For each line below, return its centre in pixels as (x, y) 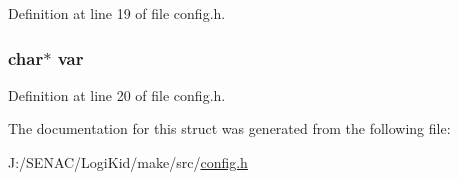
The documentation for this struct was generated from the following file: (229, 128)
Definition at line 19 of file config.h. (117, 13)
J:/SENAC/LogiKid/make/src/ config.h (128, 162)
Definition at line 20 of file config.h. (117, 94)
